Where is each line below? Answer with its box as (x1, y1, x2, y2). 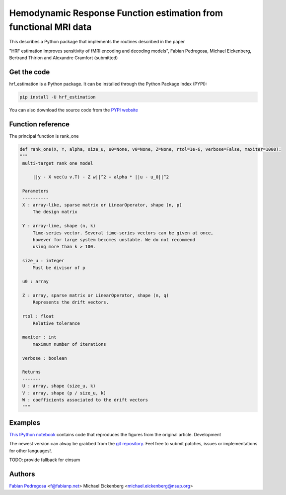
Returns (22, 369, 41, 375)
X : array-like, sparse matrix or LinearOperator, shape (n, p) (22, 202, 182, 208)
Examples (9, 418, 41, 427)
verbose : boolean (22, 355, 67, 361)
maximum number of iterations (32, 341, 106, 347)
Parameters (22, 188, 49, 194)
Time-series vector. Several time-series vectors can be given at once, (32, 230, 214, 236)
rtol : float (22, 313, 54, 319)
